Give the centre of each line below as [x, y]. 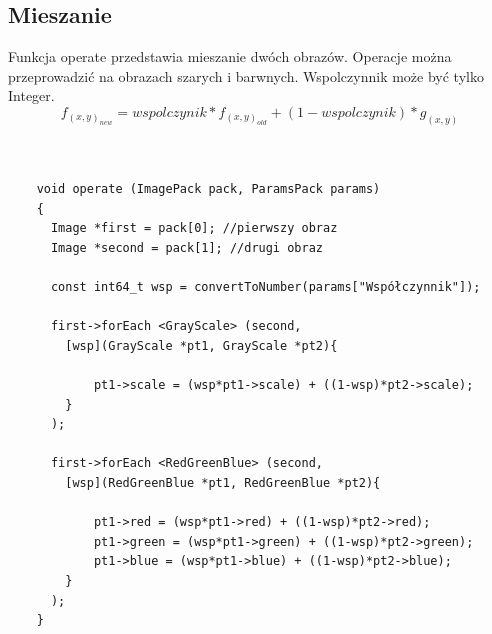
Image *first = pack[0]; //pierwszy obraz [194, 228]
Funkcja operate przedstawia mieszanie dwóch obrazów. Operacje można [230, 56]
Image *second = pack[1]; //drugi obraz [186, 247]
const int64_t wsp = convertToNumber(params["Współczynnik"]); [265, 287]
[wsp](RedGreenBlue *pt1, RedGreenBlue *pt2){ [223, 482]
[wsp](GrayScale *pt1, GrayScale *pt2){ [201, 345]
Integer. [31, 95]
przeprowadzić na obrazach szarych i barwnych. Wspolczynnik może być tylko [246, 75]
